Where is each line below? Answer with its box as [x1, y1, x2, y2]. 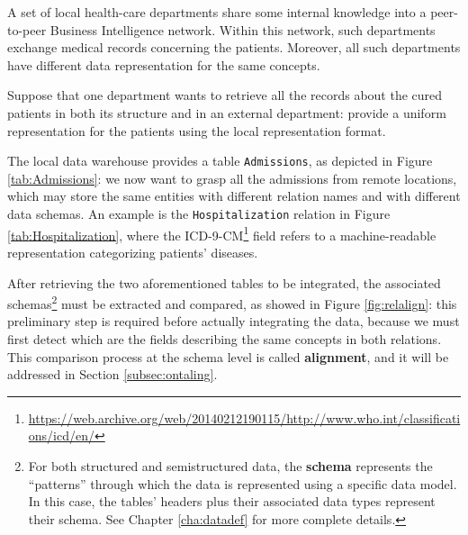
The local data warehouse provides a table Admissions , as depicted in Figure [7, 151, 433, 170]
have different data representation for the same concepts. [7, 55, 320, 74]
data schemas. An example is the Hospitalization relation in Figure [7, 204, 391, 222]
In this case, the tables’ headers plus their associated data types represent [28, 492, 436, 511]
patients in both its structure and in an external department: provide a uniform [7, 103, 446, 122]
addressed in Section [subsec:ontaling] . [7, 365, 218, 384]
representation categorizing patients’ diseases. [7, 242, 258, 261]
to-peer [7, 20, 47, 39]
